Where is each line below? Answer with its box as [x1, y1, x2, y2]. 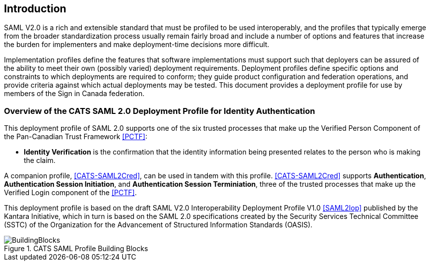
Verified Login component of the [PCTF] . [4, 188, 137, 197]
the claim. [24, 156, 56, 165]
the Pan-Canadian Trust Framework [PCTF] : [4, 132, 148, 141]
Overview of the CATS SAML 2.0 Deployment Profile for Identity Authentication [4, 106, 315, 116]
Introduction [4, 2, 66, 15]
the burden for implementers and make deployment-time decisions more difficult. [4, 40, 269, 49]
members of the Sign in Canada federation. [4, 89, 145, 98]
